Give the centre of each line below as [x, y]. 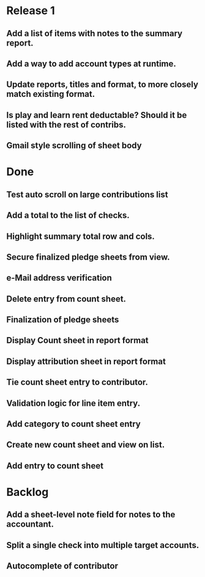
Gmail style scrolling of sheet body [74, 146]
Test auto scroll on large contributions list [87, 194]
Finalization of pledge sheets [63, 320]
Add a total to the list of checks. [68, 215]
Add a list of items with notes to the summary [94, 33]
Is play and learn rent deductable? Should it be [97, 115]
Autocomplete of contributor [62, 566]
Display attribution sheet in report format [86, 361]
